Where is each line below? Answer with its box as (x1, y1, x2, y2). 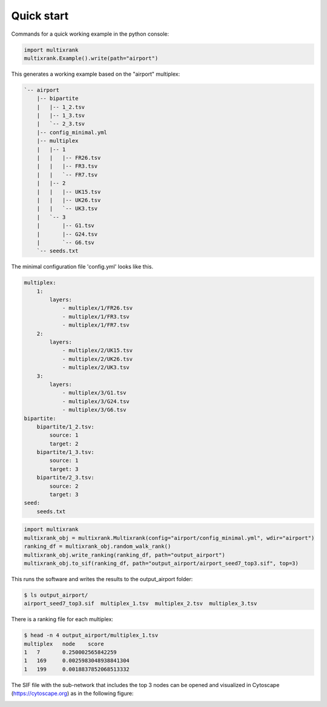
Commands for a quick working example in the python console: (11, 30, 170, 38)
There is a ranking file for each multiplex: (11, 616, 113, 623)
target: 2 (49, 440, 79, 447)
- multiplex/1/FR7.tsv (62, 321, 130, 329)
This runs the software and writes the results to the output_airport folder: (11, 575, 193, 582)
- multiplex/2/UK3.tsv (62, 364, 130, 371)
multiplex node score (24, 640, 104, 647)
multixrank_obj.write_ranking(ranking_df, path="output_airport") (24, 551, 225, 558)
